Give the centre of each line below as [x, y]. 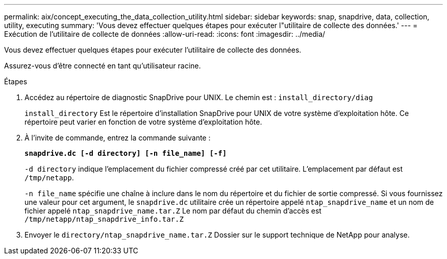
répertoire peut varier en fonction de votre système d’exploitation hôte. [143, 122]
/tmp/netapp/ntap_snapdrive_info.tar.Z [104, 219]
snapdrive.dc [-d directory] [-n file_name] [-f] [126, 153]
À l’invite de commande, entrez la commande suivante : [118, 138]
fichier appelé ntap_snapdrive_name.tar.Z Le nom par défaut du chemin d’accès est [173, 211]
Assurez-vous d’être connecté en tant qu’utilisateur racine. [103, 66]
